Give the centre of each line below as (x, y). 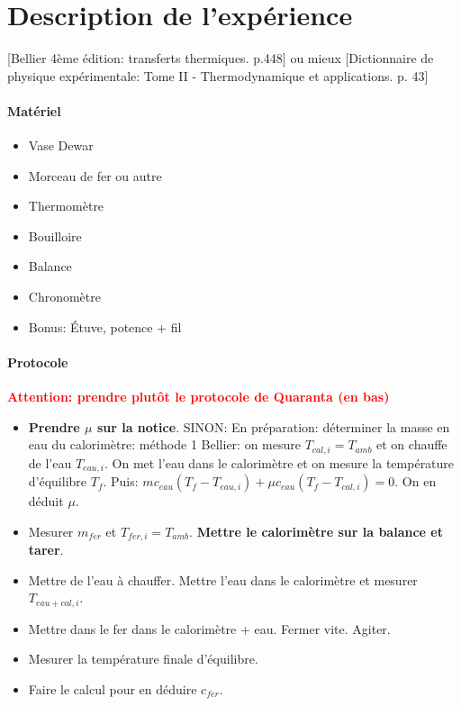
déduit (46, 501)
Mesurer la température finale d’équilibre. (143, 659)
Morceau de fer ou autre (95, 175)
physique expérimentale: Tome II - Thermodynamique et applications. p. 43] (218, 75)
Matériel (34, 110)
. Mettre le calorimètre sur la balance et (316, 531)
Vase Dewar (61, 145)
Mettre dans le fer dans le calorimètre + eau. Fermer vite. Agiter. (209, 628)
